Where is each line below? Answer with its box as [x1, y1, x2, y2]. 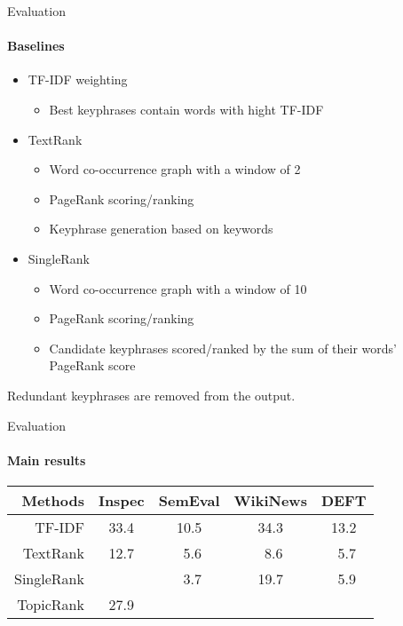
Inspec [98, 489, 145, 511]
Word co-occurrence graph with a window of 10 [49, 279, 307, 297]
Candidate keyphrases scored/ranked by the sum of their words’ [49, 338, 398, 357]
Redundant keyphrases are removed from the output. [7, 385, 296, 404]
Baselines [7, 36, 65, 55]
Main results [7, 450, 86, 469]
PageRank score [49, 356, 136, 375]
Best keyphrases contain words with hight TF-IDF [49, 99, 324, 118]
